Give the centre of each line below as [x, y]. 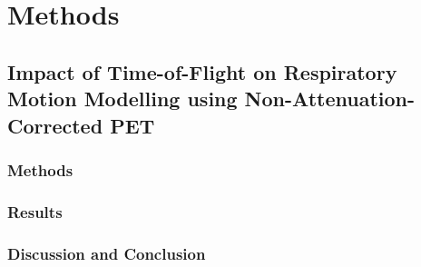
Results [35, 211]
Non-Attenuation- [329, 99]
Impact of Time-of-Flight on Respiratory [202, 71]
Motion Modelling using [122, 99]
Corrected [55, 125]
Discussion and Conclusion [107, 253]
